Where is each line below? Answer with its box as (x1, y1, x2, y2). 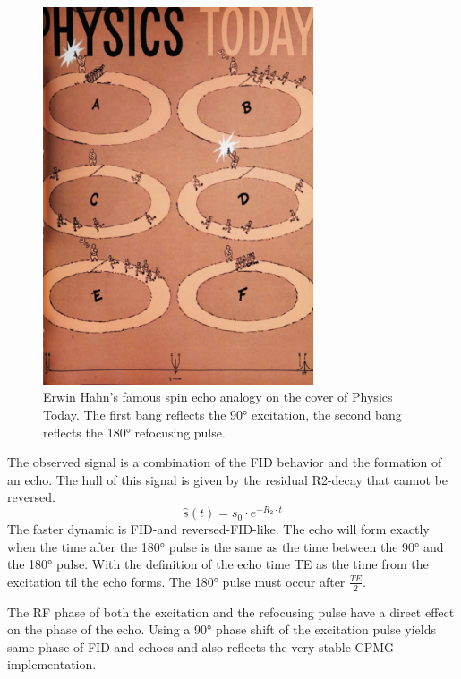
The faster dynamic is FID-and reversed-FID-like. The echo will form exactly (7, 520, 430, 539)
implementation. (7, 655, 97, 674)
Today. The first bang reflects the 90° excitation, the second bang (43, 405, 402, 423)
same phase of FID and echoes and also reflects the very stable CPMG (7, 637, 395, 656)
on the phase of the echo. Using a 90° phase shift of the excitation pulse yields (7, 620, 436, 639)
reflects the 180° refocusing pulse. (43, 422, 226, 441)
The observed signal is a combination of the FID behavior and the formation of (7, 453, 442, 471)
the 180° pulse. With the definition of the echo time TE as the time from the (7, 555, 429, 573)
